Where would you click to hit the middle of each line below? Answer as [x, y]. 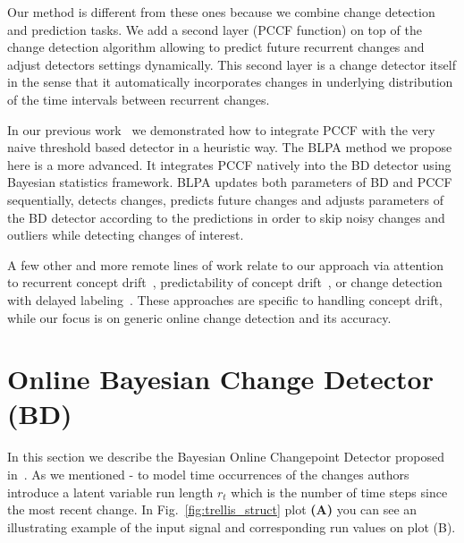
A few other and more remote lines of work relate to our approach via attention [225, 264]
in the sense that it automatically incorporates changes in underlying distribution [230, 82]
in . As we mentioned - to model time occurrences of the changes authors [208, 474]
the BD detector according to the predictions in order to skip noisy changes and [226, 217]
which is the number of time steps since [339, 492]
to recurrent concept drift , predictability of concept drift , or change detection [225, 282]
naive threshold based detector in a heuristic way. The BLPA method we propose [230, 147]
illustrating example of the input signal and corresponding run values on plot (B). [232, 526]
